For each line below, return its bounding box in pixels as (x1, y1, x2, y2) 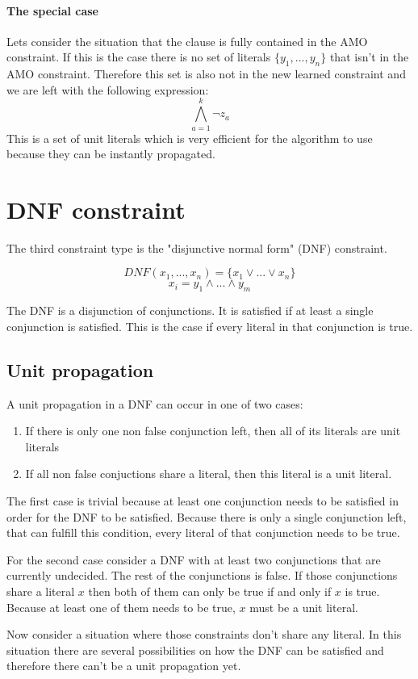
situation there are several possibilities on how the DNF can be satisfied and (6, 641, 384, 658)
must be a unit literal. (249, 598, 358, 615)
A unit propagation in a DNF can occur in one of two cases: (6, 395, 303, 412)
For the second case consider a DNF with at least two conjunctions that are (6, 551, 381, 568)
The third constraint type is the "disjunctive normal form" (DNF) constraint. (6, 239, 387, 256)
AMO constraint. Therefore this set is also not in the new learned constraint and (6, 65, 406, 82)
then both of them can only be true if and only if (88, 582, 332, 599)
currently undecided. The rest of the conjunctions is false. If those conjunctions (6, 567, 398, 584)
